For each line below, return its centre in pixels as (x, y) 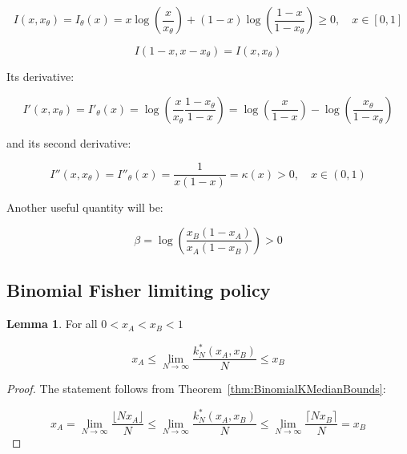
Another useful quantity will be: (85, 207)
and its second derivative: (69, 142)
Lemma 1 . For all (52, 324)
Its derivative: (40, 76)
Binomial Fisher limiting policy (139, 290)
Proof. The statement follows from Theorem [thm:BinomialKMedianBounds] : (196, 389)
